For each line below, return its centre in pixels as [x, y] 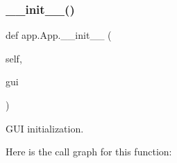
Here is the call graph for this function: [89, 152]
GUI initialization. [45, 128]
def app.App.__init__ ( [59, 35]
